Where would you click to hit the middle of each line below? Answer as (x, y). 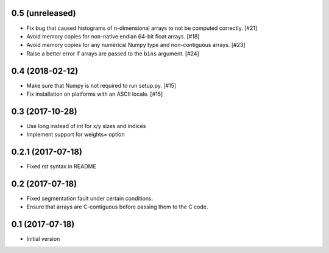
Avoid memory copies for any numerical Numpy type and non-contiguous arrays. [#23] (136, 45)
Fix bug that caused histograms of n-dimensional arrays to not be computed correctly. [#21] (142, 28)
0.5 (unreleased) (44, 13)
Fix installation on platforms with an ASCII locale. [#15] (95, 94)
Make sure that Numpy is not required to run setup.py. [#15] (101, 85)
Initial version (43, 239)
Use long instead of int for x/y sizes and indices (86, 126)
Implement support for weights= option (76, 135)
